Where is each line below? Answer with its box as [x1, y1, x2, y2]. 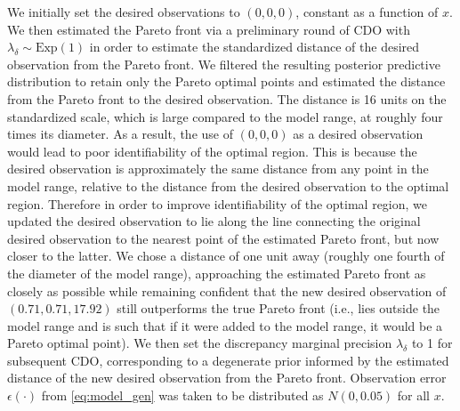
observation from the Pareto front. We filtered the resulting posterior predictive [7, 54, 440, 73]
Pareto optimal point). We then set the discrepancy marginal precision [7, 334, 392, 352]
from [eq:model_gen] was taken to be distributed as [41, 386, 324, 405]
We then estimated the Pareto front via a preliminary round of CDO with [7, 20, 410, 38]
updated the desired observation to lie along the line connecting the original [7, 212, 421, 230]
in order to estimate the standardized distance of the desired [89, 37, 420, 56]
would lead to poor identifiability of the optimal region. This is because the [7, 141, 417, 160]
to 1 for [411, 334, 453, 352]
